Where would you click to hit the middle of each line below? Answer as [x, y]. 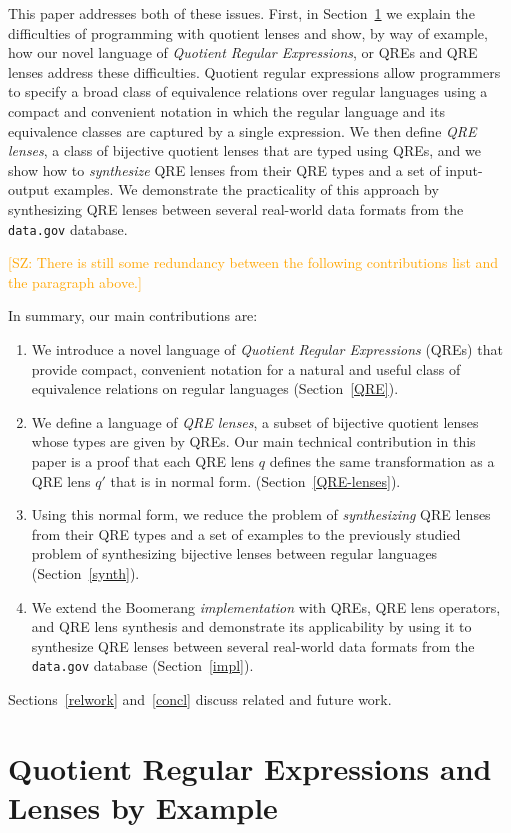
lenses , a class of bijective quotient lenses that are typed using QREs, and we [244, 150]
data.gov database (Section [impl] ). [142, 665]
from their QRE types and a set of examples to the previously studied [246, 533]
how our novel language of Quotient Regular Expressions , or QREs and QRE [243, 52]
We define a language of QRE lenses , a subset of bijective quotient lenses [255, 421]
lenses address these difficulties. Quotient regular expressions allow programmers [254, 71]
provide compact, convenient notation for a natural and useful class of [246, 368]
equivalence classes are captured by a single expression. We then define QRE [242, 130]
